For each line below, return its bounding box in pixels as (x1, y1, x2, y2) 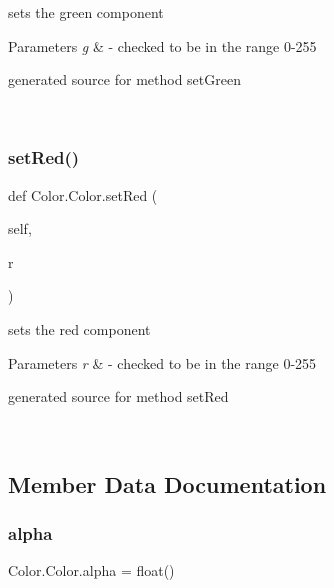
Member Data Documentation (8, 468, 327, 499)
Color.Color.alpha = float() (8, 560, 175, 581)
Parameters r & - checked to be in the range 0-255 (8, 352, 317, 373)
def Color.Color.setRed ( (8, 184, 158, 205)
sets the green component (8, 2, 164, 22)
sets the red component (8, 318, 151, 339)
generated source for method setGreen (8, 69, 241, 90)
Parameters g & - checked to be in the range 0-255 (8, 35, 317, 56)
